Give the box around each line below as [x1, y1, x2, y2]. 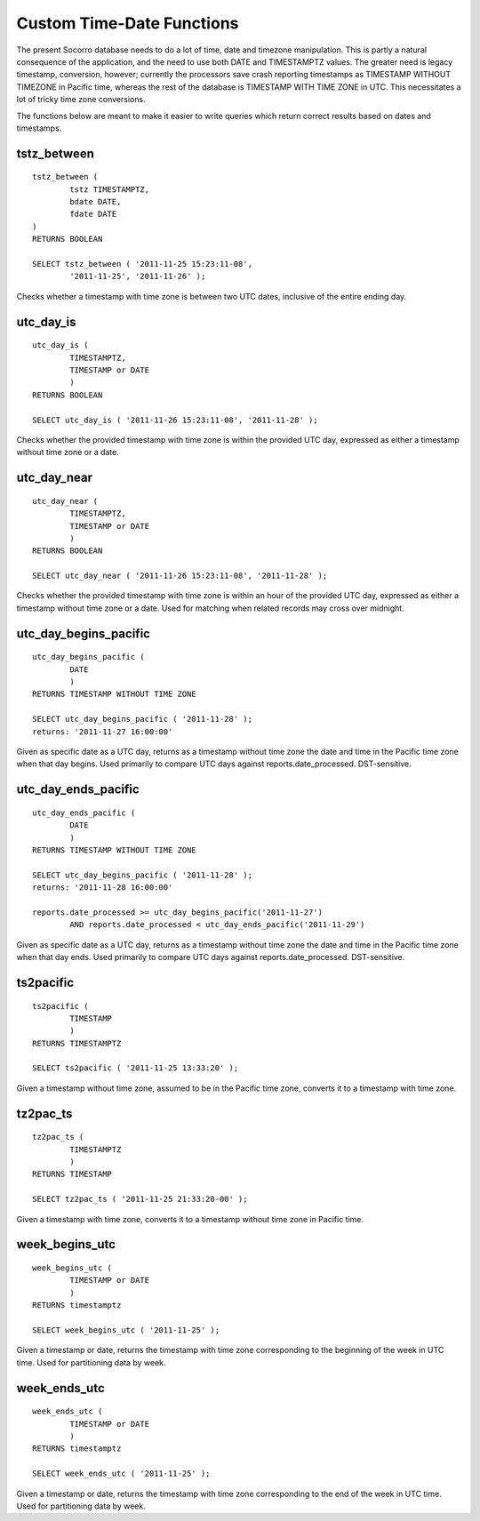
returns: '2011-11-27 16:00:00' [32, 726, 173, 737]
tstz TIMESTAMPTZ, [69, 184, 150, 195]
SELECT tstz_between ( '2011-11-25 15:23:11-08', [32, 259, 253, 269]
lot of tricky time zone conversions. [16, 94, 146, 105]
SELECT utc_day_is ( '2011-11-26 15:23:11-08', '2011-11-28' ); [32, 414, 319, 425]
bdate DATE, [69, 196, 122, 207]
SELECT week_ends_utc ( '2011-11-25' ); [32, 1469, 211, 1479]
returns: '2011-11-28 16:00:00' [32, 883, 173, 893]
